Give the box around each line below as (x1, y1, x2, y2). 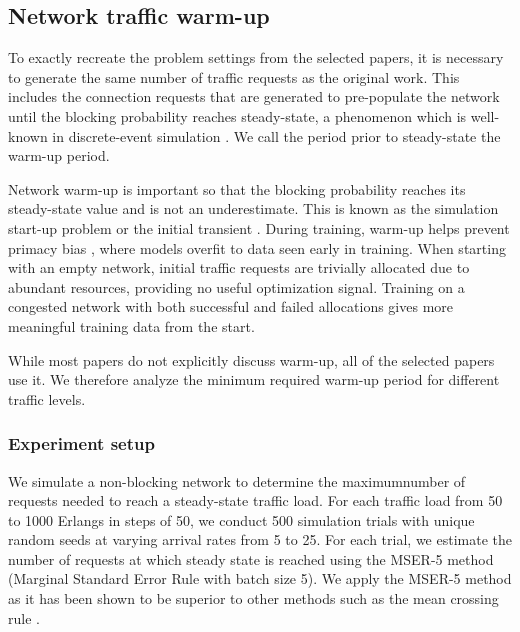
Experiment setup (8, 431, 155, 456)
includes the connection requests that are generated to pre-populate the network (8, 86, 500, 107)
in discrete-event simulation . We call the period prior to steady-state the (52, 125, 501, 146)
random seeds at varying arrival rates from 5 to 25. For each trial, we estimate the (8, 529, 512, 550)
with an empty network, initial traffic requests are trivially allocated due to (8, 257, 470, 278)
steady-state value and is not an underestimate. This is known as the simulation (8, 198, 499, 219)
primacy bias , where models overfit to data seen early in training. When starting (8, 237, 506, 258)
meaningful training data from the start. (8, 315, 255, 336)
